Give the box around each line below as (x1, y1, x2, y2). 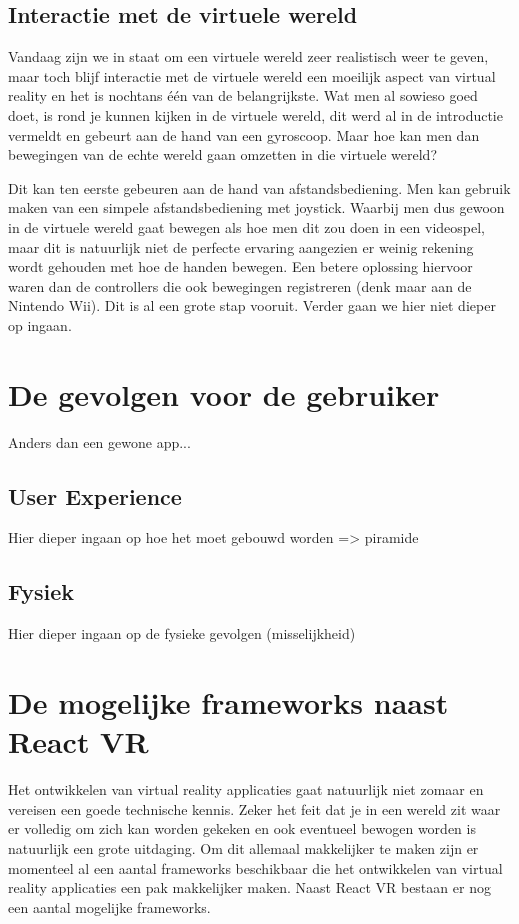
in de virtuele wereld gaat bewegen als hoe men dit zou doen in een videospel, (8, 216, 485, 237)
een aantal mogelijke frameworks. (8, 896, 211, 917)
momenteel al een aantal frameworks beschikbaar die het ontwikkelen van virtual (8, 857, 503, 878)
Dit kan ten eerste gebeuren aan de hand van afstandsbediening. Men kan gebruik (8, 177, 511, 198)
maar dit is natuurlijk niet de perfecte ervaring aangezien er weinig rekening (8, 236, 474, 257)
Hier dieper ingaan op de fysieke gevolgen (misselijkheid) (8, 623, 356, 644)
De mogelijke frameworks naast (8, 682, 449, 723)
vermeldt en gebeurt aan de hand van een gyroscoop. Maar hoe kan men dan (8, 124, 480, 145)
